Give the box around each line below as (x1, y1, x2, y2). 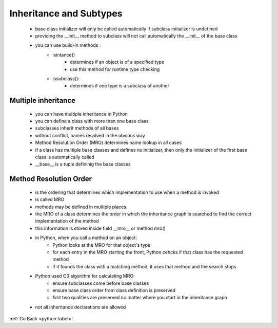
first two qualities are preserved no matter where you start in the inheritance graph (52, 295, 228, 301)
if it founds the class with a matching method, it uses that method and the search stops (52, 263, 236, 269)
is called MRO (35, 196, 65, 203)
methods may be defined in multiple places (35, 204, 127, 210)
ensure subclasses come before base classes (52, 280, 149, 286)
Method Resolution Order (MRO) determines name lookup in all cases (35, 139, 182, 146)
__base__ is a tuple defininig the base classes (35, 161, 131, 167)
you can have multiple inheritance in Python (35, 111, 128, 117)
